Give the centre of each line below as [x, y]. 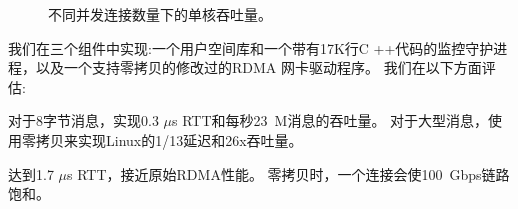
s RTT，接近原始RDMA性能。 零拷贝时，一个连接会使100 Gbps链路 [288, 173]
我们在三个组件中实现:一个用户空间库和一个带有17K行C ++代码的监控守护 [251, 47]
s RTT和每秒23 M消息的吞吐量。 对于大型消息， [330, 120]
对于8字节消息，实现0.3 [83, 120]
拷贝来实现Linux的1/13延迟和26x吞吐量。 [169, 139]
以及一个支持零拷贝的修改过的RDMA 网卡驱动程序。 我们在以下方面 [258, 67]
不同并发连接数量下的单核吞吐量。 [160, 14]
